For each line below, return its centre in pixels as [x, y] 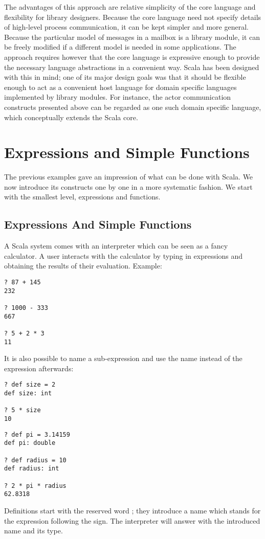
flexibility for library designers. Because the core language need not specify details [133, 17]
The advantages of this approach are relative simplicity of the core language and [130, 7]
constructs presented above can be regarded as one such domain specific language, [133, 107]
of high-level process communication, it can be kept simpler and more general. [126, 27]
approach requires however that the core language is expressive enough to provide [132, 57]
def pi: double [30, 443]
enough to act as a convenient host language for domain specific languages [120, 87]
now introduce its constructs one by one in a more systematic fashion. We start [128, 186]
